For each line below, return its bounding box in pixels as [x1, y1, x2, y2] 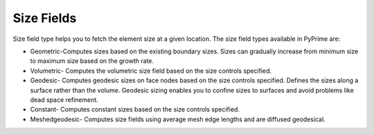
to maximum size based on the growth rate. [30, 57, 154, 65]
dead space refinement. [30, 96, 98, 104]
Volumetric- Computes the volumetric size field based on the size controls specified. [30, 66, 272, 75]
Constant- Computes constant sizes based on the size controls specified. [30, 105, 240, 114]
